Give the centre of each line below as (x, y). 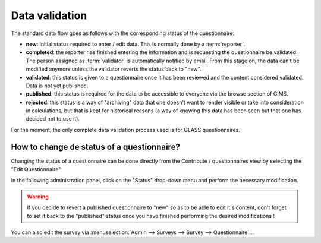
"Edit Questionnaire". (37, 169)
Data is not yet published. (57, 86)
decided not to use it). (53, 119)
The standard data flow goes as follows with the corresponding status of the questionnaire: (123, 33)
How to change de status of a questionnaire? (96, 146)
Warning (38, 197)
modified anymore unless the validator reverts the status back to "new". (114, 69)
